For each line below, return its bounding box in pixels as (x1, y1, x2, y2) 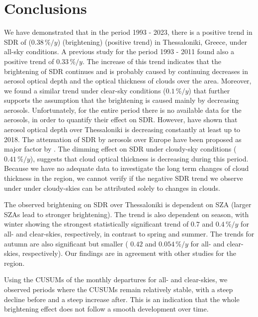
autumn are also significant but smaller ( (4, 238, 128, 248)
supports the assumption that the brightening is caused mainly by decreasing (4, 95, 239, 105)
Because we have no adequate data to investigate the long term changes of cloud (4, 163, 249, 173)
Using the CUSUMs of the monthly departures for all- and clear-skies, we (4, 274, 228, 285)
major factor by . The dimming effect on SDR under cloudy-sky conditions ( (4, 144, 237, 154)
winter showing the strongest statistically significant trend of (4, 219, 189, 229)
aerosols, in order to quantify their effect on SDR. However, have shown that (4, 114, 238, 125)
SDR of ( (4, 36, 31, 47)
